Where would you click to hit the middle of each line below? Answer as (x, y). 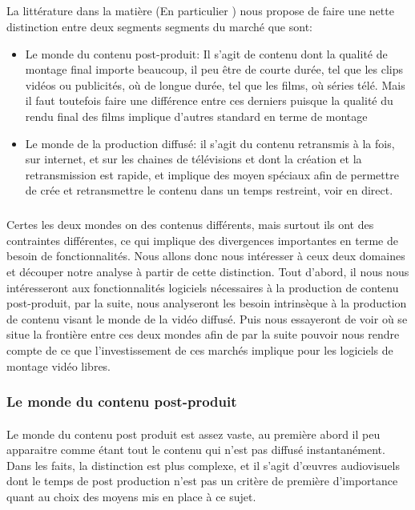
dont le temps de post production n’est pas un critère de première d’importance (202, 481)
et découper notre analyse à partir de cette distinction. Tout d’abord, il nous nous (208, 272)
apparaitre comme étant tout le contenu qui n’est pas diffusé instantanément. (196, 450)
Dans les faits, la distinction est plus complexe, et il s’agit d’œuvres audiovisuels (203, 465)
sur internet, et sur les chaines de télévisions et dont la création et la (193, 159)
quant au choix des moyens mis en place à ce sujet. (131, 497)
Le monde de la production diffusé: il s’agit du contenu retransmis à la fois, (210, 143)
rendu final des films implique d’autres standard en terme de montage (196, 116)
